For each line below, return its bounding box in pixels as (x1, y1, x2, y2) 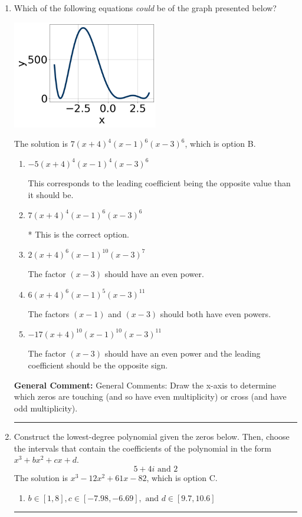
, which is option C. (146, 472, 218, 484)
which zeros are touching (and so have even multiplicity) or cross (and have (14, 390, 287, 403)
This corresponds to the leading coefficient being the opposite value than (28, 177, 291, 189)
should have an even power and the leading (104, 347, 261, 360)
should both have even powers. (160, 308, 271, 320)
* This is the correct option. (28, 228, 129, 241)
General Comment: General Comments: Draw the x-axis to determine (14, 378, 277, 391)
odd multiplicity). (14, 401, 78, 414)
